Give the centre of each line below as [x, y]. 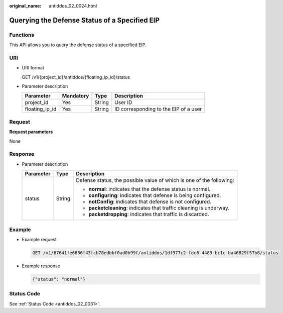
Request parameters [31, 132]
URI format [33, 68]
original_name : [25, 6]
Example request [39, 239]
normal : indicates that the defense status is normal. [150, 189]
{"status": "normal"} [59, 279]
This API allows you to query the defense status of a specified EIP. [78, 45]
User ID [123, 102]
